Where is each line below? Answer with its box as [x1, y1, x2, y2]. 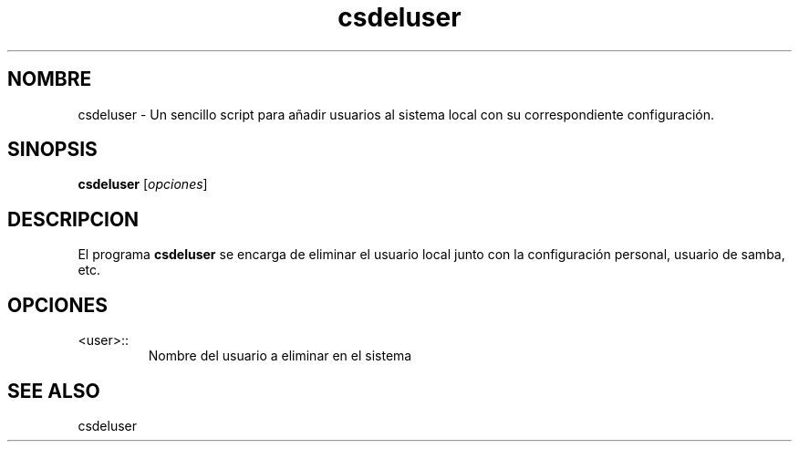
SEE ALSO [7, 379, 100, 402]
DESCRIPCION [7, 207, 140, 231]
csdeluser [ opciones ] [78, 176, 208, 193]
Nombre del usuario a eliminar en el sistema [148, 348, 412, 364]
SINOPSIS [7, 138, 98, 162]
